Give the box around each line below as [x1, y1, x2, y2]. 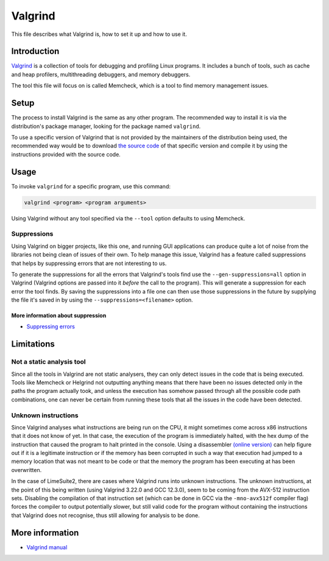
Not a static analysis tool [11, 358, 86, 366]
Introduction [11, 46, 60, 57]
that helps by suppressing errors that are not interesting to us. [11, 259, 167, 267]
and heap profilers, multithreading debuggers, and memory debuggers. [11, 71, 191, 78]
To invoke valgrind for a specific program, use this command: [11, 183, 171, 190]
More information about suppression [11, 312, 107, 319]
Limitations [11, 339, 55, 350]
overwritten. [11, 466, 42, 473]
